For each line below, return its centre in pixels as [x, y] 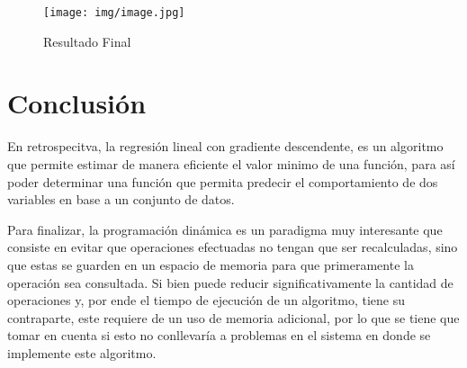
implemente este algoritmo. [82, 352]
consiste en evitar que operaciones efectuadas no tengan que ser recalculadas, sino [233, 247]
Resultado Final [87, 41]
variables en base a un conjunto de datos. [121, 199]
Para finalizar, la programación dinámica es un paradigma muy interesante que [225, 229]
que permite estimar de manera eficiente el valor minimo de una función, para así [231, 163]
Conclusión [77, 103]
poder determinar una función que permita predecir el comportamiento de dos [223, 181]
